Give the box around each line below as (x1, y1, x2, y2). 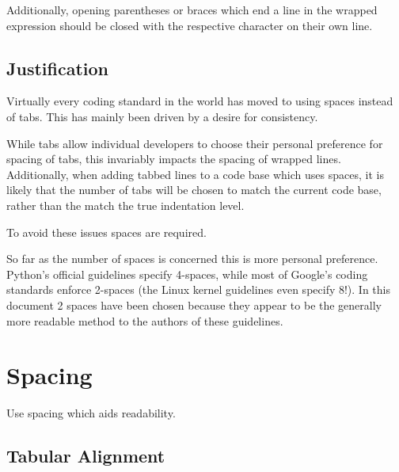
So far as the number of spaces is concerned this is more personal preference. (6, 250, 378, 267)
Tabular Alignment (6, 443, 165, 468)
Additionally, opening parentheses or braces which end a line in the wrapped (6, 2, 378, 17)
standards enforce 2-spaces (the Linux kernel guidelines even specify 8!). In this (6, 281, 391, 298)
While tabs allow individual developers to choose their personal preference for (6, 135, 383, 151)
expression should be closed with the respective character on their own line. (6, 17, 373, 33)
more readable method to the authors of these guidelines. (6, 312, 283, 329)
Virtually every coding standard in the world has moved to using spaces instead (6, 93, 393, 109)
